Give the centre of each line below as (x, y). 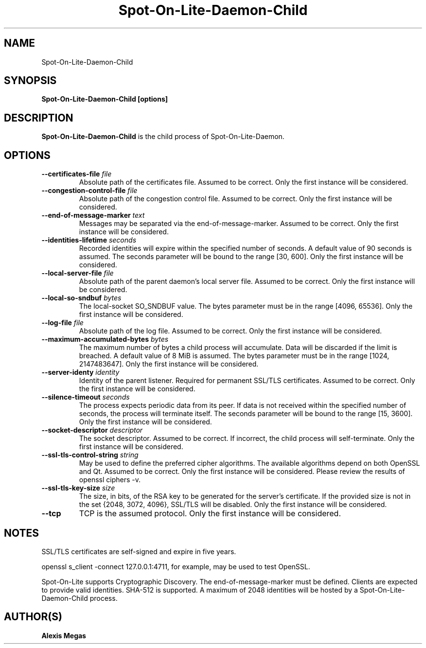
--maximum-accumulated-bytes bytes (105, 339)
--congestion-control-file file (89, 191)
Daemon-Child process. (80, 598)
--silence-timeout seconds (86, 397)
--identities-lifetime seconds (89, 240)
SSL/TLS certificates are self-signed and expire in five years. (139, 551)
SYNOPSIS (30, 81)
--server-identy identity (80, 372)
